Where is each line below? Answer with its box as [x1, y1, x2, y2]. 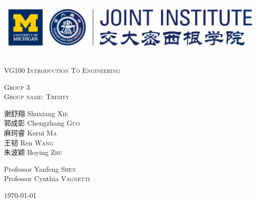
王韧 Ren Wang [4, 137, 53, 147]
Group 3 [4, 81, 30, 92]
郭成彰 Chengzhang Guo [4, 118, 80, 128]
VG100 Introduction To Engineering [4, 65, 121, 75]
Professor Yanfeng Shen [4, 163, 76, 174]
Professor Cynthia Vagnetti [4, 173, 90, 184]
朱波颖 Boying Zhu [4, 147, 63, 157]
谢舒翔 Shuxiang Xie [4, 108, 68, 118]
